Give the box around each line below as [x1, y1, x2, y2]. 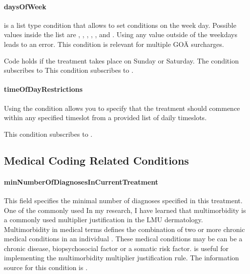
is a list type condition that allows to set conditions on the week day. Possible [4, 20, 236, 30]
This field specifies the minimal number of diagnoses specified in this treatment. [4, 195, 243, 205]
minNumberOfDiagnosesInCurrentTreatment [4, 176, 159, 187]
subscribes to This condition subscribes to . [4, 65, 134, 75]
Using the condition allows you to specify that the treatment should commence [4, 103, 240, 113]
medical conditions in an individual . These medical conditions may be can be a [4, 233, 243, 244]
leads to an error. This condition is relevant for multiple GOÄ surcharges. [4, 39, 224, 49]
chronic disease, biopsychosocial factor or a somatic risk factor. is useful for [4, 243, 229, 253]
